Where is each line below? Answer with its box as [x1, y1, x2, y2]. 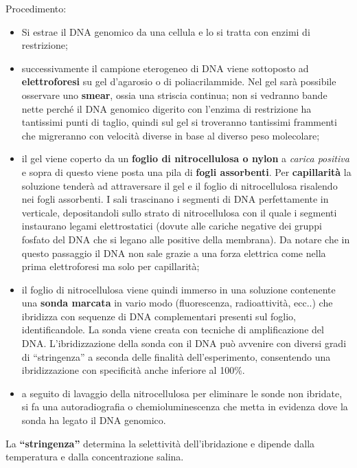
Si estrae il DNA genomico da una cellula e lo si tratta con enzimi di [21, 24, 310, 38]
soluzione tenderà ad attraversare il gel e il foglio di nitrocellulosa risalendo [21, 178, 338, 192]
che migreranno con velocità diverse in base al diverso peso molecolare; [21, 128, 320, 142]
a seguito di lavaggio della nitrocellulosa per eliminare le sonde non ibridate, [21, 386, 343, 400]
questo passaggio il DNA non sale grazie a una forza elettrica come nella [21, 245, 326, 260]
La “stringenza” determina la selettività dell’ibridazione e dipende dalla [5, 436, 315, 450]
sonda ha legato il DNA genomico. [21, 413, 166, 427]
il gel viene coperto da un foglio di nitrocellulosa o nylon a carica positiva [21, 151, 349, 166]
